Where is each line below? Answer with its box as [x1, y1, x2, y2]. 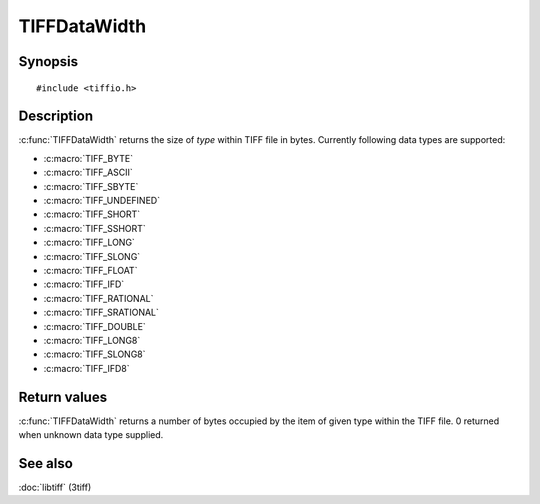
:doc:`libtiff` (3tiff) [18, 481, 92, 493]
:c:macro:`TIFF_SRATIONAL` [43, 306, 160, 319]
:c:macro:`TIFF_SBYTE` [43, 180, 139, 192]
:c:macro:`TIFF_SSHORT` [43, 222, 147, 234]
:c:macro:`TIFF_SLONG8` [43, 348, 146, 360]
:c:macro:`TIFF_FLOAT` [43, 264, 138, 276]
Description [18, 108, 94, 125]
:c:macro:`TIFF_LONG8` [43, 334, 141, 346]
